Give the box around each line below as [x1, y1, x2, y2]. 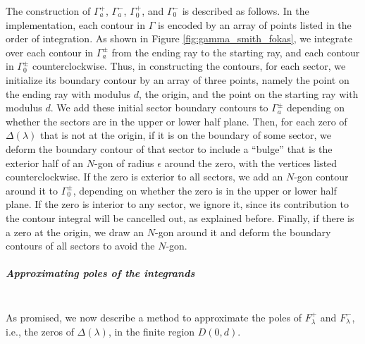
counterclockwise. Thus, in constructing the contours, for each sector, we [32, 59, 346, 73]
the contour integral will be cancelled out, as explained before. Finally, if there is [6, 210, 354, 225]
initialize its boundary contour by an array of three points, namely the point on [6, 72, 349, 87]
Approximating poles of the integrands [6, 266, 195, 281]
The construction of [6, 4, 91, 18]
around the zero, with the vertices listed [164, 155, 338, 170]
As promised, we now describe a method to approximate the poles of [6, 309, 302, 324]
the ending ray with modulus [6, 86, 131, 101]
